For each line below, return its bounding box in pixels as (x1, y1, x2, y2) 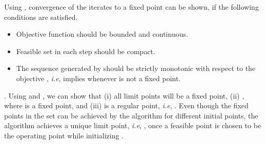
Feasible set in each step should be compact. (16, 45, 155, 56)
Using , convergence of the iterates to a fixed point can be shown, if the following (4, 2, 259, 12)
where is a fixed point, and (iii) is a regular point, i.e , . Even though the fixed (4, 100, 249, 111)
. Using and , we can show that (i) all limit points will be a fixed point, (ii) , (4, 90, 244, 101)
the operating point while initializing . (4, 130, 124, 140)
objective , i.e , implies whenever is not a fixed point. (16, 73, 181, 83)
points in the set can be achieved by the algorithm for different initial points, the (4, 110, 258, 121)
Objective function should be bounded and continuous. (16, 29, 188, 39)
